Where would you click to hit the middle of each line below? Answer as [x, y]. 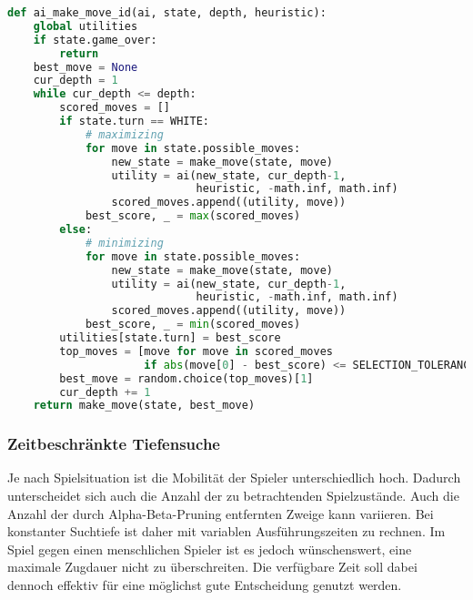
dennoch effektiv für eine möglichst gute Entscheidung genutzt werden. [205, 585]
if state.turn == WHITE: [134, 121]
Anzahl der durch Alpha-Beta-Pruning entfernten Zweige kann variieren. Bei [221, 513]
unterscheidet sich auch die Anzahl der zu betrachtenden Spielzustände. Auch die [233, 496]
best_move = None [86, 67]
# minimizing [124, 243]
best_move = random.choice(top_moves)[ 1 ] [186, 378]
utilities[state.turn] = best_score [170, 338]
